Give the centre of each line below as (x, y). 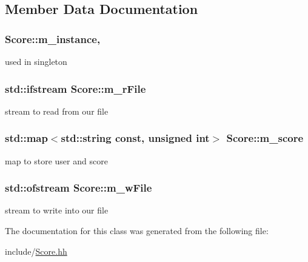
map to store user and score (56, 160)
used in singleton (36, 61)
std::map (26, 138)
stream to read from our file (57, 111)
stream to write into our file (57, 210)
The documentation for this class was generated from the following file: (137, 231)
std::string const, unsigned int (135, 138)
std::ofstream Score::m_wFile (79, 188)
